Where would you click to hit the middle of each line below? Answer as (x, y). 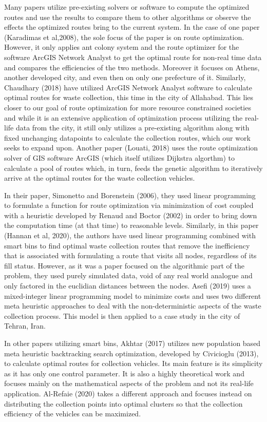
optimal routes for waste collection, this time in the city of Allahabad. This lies (129, 97)
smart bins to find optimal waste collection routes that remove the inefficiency (127, 245)
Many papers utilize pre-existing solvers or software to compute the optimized (127, 7)
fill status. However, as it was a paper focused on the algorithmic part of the (124, 265)
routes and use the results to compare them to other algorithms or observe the (128, 17)
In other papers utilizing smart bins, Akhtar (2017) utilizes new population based (132, 343)
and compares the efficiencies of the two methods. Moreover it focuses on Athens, (132, 67)
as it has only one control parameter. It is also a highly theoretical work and (124, 373)
